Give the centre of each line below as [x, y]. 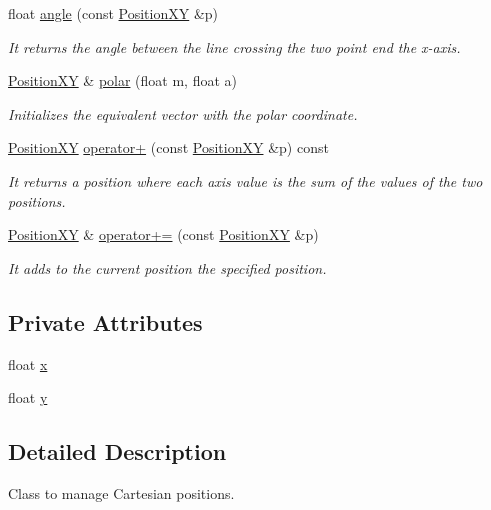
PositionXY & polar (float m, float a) [123, 80]
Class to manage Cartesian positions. [121, 492]
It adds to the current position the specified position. [167, 267]
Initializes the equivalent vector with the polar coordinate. [183, 113]
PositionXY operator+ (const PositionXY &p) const [168, 147]
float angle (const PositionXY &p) [113, 13]
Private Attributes [105, 321]
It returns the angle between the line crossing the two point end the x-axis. [234, 46]
